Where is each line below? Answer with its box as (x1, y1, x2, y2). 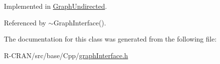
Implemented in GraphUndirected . (4, 1, 107, 11)
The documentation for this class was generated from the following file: (4, 34, 217, 44)
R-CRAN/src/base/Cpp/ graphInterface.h (4, 50, 128, 60)
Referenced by (4, 17, 46, 27)
